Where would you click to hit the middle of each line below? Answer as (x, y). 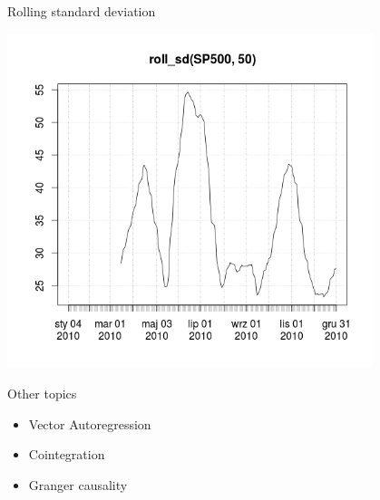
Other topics (42, 394)
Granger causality (78, 484)
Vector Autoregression (90, 423)
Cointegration (67, 454)
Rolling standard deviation (82, 11)
